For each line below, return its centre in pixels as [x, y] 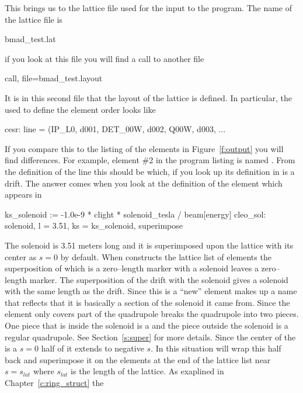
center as [21, 256]
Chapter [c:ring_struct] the [54, 383]
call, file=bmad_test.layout [54, 78]
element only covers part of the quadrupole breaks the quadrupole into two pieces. [152, 314]
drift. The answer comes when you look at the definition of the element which [144, 183]
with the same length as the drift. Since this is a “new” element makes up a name [151, 291]
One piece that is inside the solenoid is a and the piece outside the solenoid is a [147, 325]
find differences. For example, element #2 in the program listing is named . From [150, 160]
